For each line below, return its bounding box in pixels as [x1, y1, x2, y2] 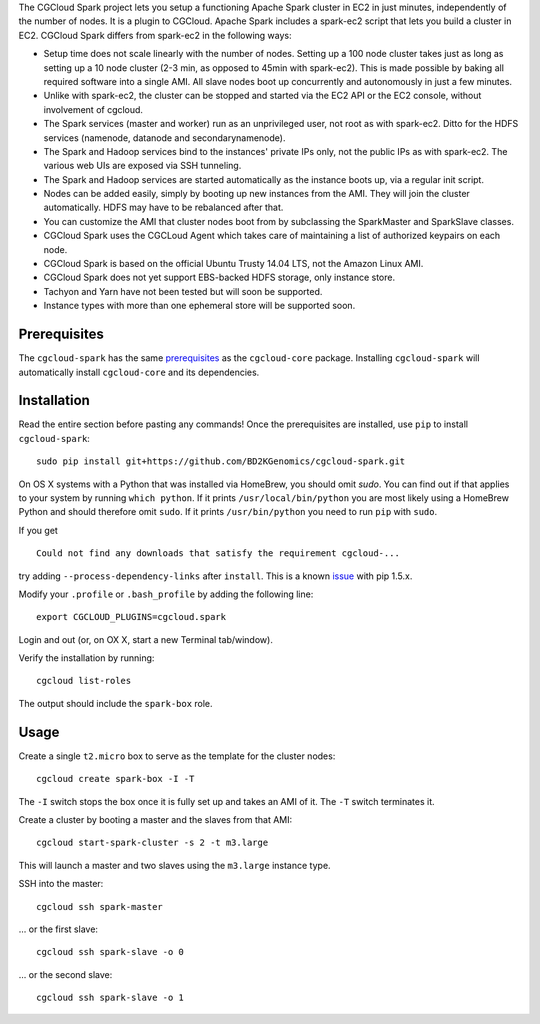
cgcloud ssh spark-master [36, 901, 164, 912]
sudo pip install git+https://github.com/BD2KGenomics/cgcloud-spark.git [36, 456, 406, 467]
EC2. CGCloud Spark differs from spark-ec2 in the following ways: [18, 29, 292, 41]
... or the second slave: [18, 968, 113, 980]
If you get [18, 524, 59, 536]
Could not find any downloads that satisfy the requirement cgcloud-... [36, 548, 400, 559]
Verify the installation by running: [18, 652, 155, 664]
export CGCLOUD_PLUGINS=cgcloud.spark [36, 611, 227, 623]
